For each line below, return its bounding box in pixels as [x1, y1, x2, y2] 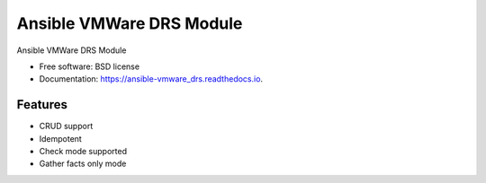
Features [16, 97, 67, 112]
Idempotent [39, 133, 83, 144]
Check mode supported [39, 146, 128, 157]
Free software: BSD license [39, 61, 139, 72]
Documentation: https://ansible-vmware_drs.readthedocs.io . [39, 74, 264, 84]
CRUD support [39, 121, 94, 132]
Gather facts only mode [39, 158, 127, 170]
